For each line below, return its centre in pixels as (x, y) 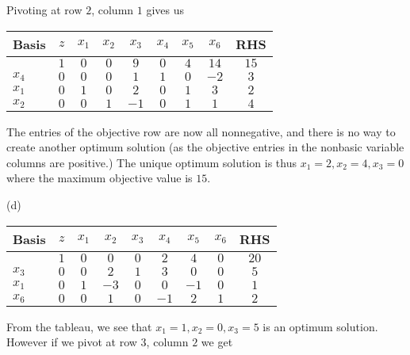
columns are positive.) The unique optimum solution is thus (151, 162)
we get (217, 342)
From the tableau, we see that (79, 326)
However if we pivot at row (72, 342)
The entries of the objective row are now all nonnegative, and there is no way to (201, 131)
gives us (165, 10)
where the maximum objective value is (100, 178)
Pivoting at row (44, 10)
